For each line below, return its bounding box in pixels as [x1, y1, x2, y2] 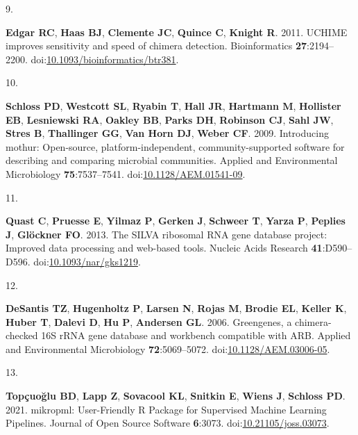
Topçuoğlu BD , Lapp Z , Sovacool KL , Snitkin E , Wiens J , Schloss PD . [6, 388, 346, 403]
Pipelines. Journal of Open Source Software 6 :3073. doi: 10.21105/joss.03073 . [6, 416, 330, 430]
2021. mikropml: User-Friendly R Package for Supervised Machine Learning [6, 402, 327, 416]
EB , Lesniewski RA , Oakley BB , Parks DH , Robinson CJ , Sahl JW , [6, 112, 334, 126]
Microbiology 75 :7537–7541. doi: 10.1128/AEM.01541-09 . [6, 166, 246, 181]
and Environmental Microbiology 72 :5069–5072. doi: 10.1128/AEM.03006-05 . [6, 341, 330, 356]
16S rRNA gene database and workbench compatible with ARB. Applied [41, 328, 351, 343]
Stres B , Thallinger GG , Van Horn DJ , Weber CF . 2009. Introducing [6, 126, 329, 140]
